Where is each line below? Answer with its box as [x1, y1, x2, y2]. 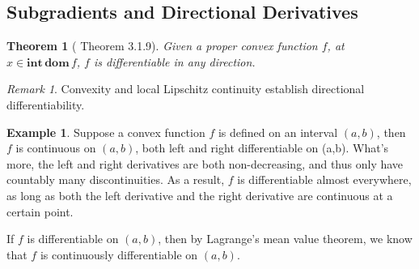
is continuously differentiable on [40, 246, 198, 263]
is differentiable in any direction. [93, 53, 256, 70]
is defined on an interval [218, 123, 338, 140]
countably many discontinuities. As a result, [6, 171, 225, 188]
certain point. [6, 203, 74, 220]
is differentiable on [27, 230, 119, 247]
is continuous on [15, 139, 96, 156]
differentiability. [6, 96, 85, 113]
